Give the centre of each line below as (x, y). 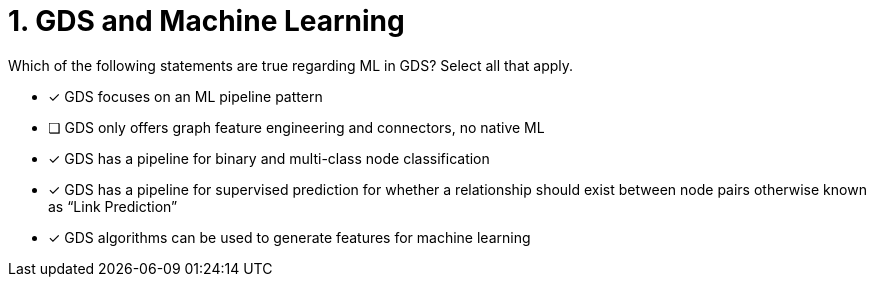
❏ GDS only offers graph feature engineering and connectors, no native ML (296, 127)
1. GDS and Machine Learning (206, 21)
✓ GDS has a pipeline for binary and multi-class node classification (269, 158)
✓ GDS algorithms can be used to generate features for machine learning (289, 237)
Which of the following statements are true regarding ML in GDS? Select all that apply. (291, 65)
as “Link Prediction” (113, 206)
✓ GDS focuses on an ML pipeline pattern (185, 96)
